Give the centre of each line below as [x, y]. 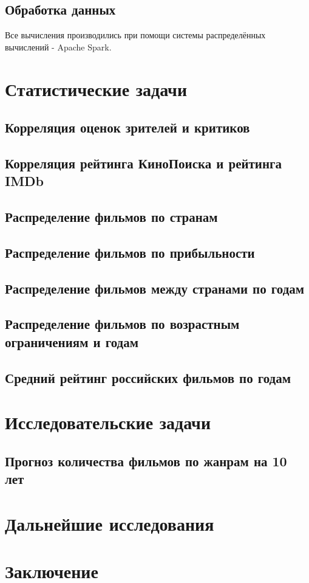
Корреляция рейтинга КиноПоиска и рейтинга [144, 163]
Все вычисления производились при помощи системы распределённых [135, 35]
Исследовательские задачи [108, 422]
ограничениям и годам [72, 341]
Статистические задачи [96, 88]
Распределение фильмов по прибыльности [130, 252]
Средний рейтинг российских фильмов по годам [148, 377]
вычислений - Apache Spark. [58, 47]
